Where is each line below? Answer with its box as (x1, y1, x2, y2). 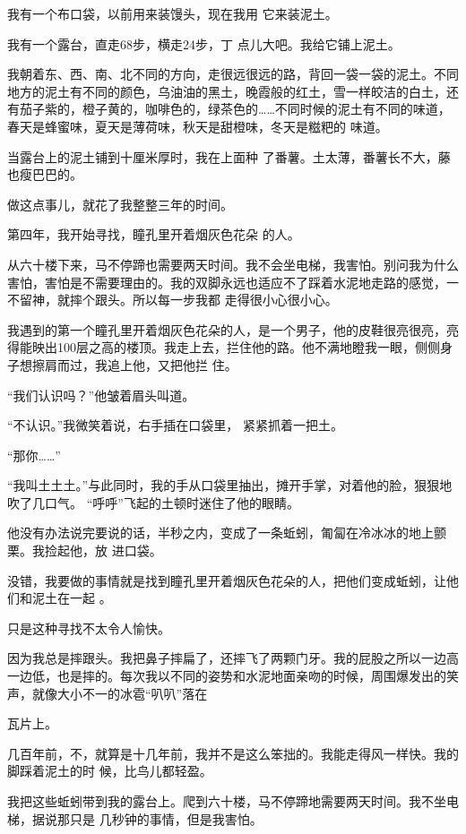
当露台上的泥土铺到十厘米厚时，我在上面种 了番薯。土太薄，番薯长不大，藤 (7, 147, 451, 166)
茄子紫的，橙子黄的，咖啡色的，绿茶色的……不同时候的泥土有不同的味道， (19, 99, 451, 118)
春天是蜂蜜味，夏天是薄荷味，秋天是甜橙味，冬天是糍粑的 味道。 (7, 116, 388, 135)
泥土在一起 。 (31, 589, 112, 607)
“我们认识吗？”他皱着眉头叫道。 (7, 385, 195, 404)
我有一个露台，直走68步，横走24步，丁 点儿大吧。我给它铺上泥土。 (7, 34, 401, 53)
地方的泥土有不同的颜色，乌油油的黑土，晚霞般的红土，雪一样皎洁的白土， (7, 82, 446, 100)
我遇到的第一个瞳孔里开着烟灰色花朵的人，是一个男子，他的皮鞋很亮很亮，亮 (7, 320, 459, 339)
